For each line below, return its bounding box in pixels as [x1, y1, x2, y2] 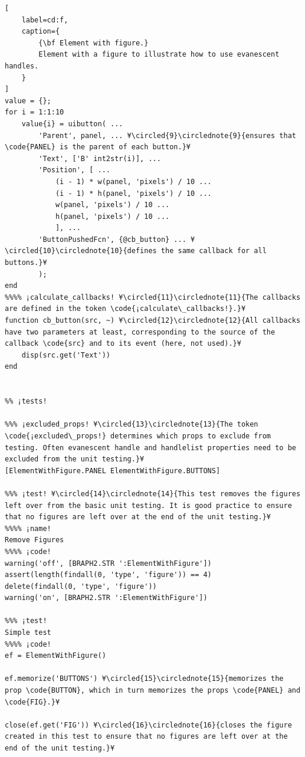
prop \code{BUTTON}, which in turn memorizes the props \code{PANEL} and [5, 686, 301, 695]
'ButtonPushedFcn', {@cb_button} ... [38, 235, 186, 244]
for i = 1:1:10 [5, 108, 64, 117]
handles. [5, 61, 39, 70]
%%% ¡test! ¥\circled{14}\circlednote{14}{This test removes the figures [5, 489, 301, 498]
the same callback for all [160, 247, 267, 255]
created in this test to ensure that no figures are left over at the [5, 732, 288, 741]
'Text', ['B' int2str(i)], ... [38, 154, 161, 163]
